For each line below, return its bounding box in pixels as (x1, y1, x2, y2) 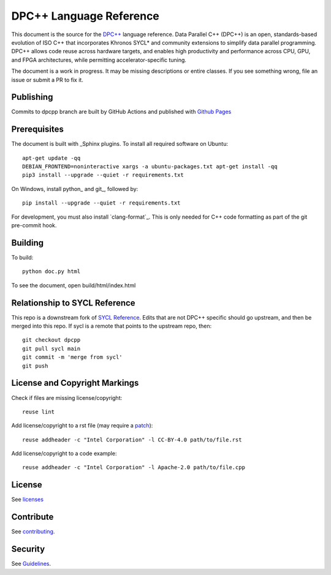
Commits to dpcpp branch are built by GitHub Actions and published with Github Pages (11, 108, 232, 116)
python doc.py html (22, 268, 81, 275)
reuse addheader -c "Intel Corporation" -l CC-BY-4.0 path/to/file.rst (22, 436, 242, 443)
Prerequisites (11, 124, 64, 135)
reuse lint (22, 408, 55, 415)
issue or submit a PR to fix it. (11, 76, 84, 83)
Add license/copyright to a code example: (11, 450, 117, 457)
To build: (11, 254, 34, 261)
